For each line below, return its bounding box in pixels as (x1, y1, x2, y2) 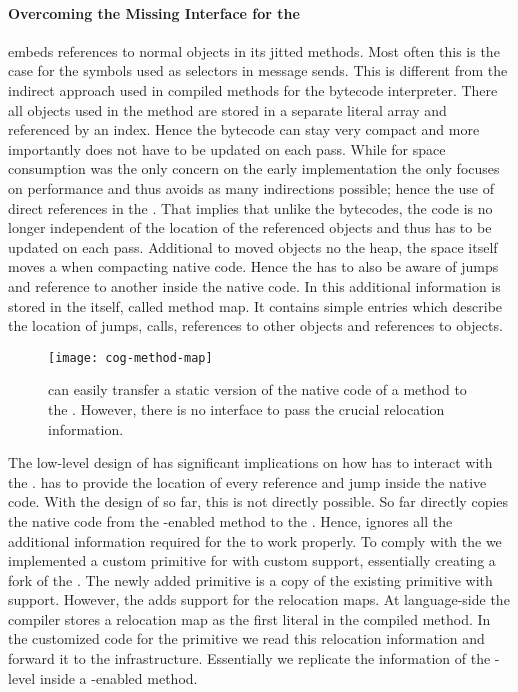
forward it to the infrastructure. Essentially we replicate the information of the (8, 648, 491, 669)
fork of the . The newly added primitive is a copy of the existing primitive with (8, 569, 493, 590)
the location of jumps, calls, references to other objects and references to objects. (8, 315, 503, 336)
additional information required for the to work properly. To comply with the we (8, 530, 502, 551)
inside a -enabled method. (39, 667, 198, 688)
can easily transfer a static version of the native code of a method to (48, 379, 467, 400)
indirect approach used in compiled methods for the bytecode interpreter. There (8, 79, 498, 100)
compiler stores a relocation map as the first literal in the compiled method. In (8, 608, 491, 629)
